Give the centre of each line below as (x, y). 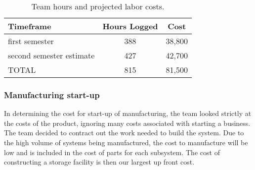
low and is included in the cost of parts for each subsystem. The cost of (112, 152)
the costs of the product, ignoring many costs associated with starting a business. (127, 123)
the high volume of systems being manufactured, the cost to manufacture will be (126, 142)
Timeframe (30, 26)
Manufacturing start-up (52, 94)
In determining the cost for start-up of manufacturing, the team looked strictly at (128, 113)
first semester (31, 41)
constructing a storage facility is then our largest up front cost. (99, 162)
